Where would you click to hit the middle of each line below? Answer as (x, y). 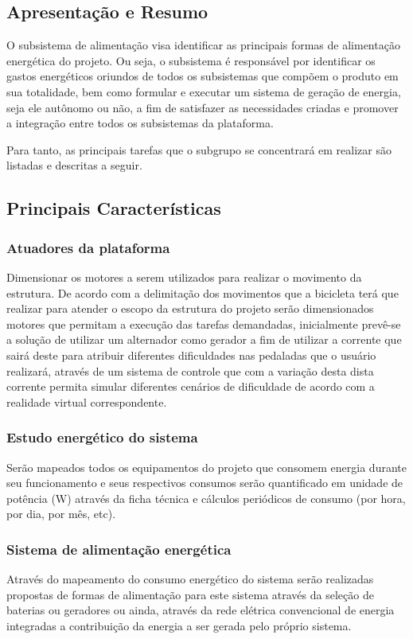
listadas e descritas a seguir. (74, 165)
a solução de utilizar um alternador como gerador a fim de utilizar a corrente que (204, 339)
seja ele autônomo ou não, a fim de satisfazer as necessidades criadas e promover (203, 107)
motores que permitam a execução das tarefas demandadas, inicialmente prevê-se (204, 323)
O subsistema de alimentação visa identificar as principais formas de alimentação (203, 45)
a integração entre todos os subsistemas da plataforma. (140, 123)
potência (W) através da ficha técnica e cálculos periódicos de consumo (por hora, (206, 498)
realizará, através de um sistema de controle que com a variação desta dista (190, 370)
